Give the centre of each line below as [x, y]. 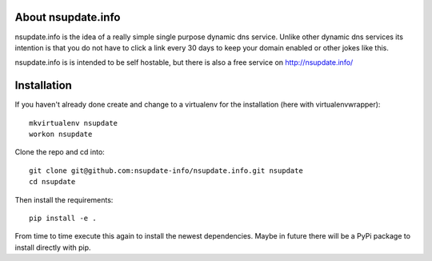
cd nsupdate [52, 182]
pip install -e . [63, 218]
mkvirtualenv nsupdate [74, 123]
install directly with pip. [53, 247]
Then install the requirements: [64, 199]
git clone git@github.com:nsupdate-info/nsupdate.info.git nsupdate [166, 171]
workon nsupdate [61, 134]
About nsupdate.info [68, 17]
